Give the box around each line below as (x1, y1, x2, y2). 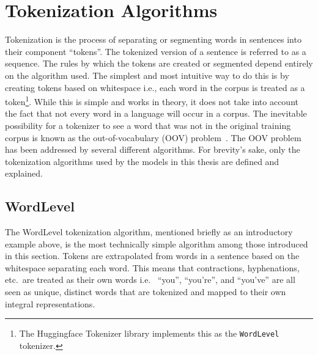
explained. (5, 167, 43, 180)
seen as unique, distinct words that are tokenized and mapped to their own (5, 285, 286, 298)
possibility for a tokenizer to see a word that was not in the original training (5, 119, 291, 131)
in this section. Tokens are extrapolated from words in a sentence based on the (5, 249, 300, 262)
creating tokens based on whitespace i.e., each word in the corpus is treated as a (5, 81, 305, 93)
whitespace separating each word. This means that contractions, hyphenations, (5, 261, 300, 274)
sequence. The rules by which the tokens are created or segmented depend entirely (5, 57, 313, 70)
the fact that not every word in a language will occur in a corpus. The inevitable (5, 107, 307, 120)
